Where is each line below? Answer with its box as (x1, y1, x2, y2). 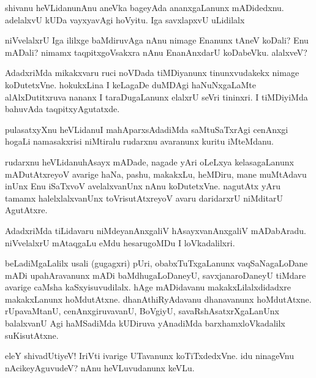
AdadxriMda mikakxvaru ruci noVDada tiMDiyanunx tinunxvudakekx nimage (5, 66, 299, 79)
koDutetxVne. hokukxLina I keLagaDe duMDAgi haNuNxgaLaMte (5, 78, 256, 91)
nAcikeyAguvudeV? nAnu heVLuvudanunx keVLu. (5, 361, 195, 374)
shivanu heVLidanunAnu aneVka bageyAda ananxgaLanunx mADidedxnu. (5, 1, 284, 13)
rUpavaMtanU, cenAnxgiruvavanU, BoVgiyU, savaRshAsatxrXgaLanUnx (5, 304, 279, 317)
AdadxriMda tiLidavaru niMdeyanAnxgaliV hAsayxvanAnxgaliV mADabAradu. (5, 224, 306, 236)
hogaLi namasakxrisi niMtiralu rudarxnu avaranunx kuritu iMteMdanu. (5, 135, 274, 148)
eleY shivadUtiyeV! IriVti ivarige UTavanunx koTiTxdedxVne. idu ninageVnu (5, 349, 294, 362)
